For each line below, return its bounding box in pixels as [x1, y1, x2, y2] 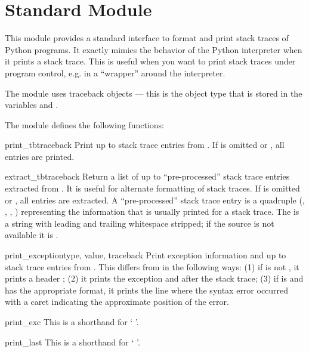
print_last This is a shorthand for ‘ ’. [5, 335, 140, 348]
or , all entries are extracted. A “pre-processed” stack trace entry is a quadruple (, [5, 193, 305, 206]
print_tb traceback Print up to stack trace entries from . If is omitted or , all [5, 138, 285, 151]
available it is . [5, 229, 58, 241]
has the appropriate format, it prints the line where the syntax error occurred [5, 283, 289, 296]
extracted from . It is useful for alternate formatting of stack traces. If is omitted [5, 182, 300, 194]
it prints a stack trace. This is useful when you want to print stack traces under [5, 55, 296, 67]
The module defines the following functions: [5, 118, 164, 131]
